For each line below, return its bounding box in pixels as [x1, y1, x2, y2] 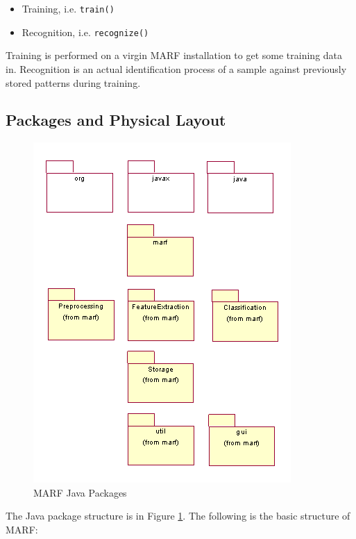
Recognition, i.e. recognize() [22, 24, 149, 39]
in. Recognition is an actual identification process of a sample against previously [6, 61, 347, 76]
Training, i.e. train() [22, 1, 115, 15]
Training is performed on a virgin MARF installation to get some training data [6, 48, 343, 63]
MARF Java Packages [33, 485, 127, 499]
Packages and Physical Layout [6, 109, 226, 131]
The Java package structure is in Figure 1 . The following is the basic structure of [6, 508, 350, 523]
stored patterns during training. [6, 75, 141, 90]
